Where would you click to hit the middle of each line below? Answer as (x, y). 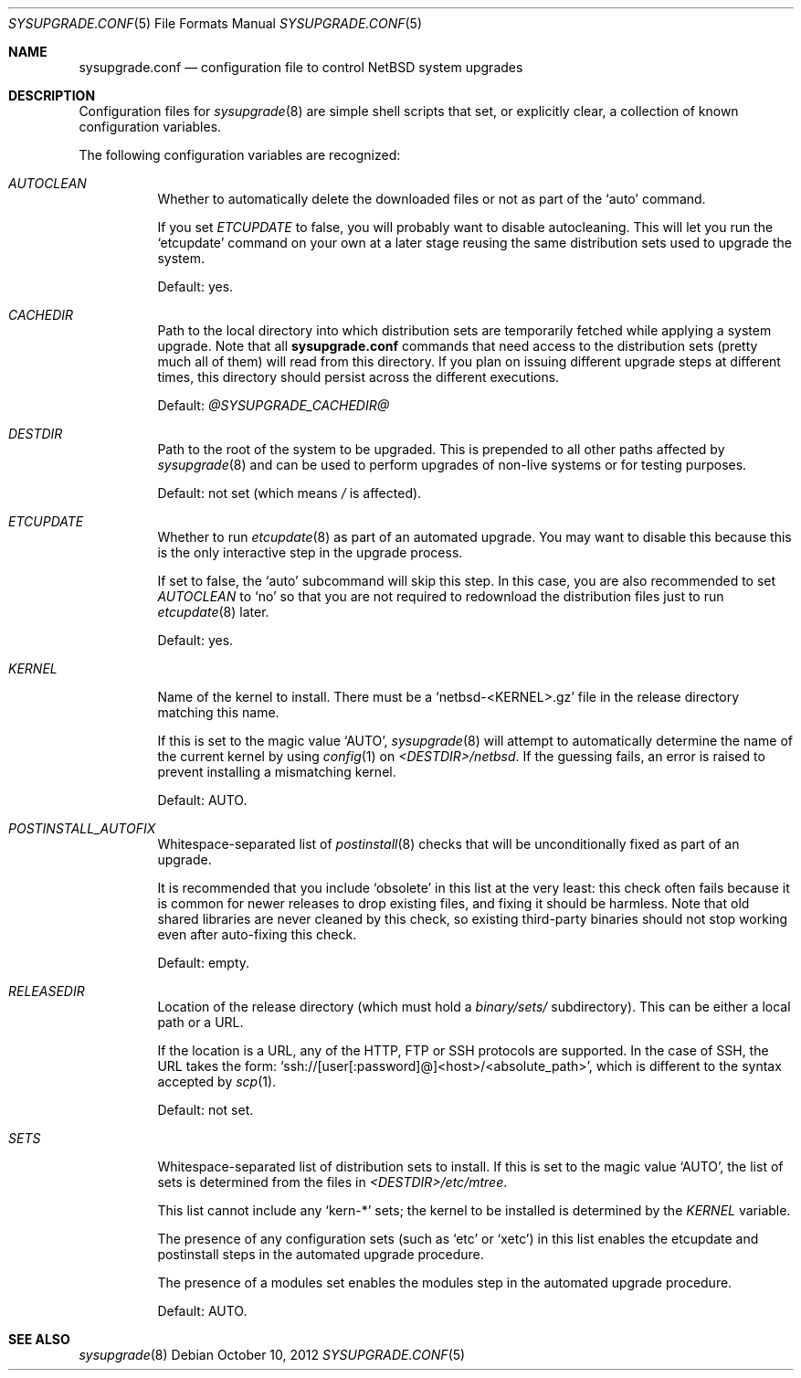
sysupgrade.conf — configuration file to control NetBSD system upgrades (301, 67)
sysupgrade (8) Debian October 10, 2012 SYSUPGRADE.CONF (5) (272, 1355)
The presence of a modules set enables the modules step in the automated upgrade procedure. (445, 1283)
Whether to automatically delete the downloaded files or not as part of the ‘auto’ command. (432, 199)
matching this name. (218, 712)
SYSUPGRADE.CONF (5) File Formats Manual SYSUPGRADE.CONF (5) (216, 23)
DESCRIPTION (52, 95)
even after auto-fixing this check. (257, 934)
